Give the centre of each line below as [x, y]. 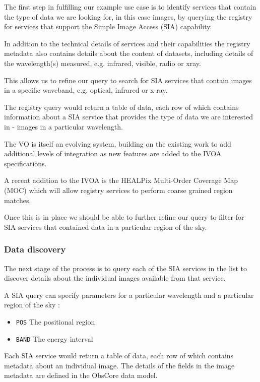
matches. [18, 200]
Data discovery [35, 249]
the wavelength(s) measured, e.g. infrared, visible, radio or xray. [103, 63]
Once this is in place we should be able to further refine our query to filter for [124, 217]
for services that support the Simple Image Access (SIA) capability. [108, 26]
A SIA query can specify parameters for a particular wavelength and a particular [129, 295]
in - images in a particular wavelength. [63, 126]
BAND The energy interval [54, 338]
